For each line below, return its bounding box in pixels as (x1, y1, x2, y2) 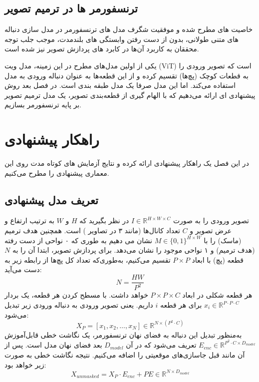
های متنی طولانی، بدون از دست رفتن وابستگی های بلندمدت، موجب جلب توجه (4, 33, 239, 44)
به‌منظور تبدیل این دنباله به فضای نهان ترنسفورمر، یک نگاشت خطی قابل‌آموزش (4, 329, 242, 340)
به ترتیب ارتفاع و (4, 215, 54, 226)
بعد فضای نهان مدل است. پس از (4, 340, 102, 350)
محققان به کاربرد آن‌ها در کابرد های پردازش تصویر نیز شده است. (4, 43, 199, 54)
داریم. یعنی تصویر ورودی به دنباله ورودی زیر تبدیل (4, 300, 153, 310)
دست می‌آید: (4, 264, 42, 275)
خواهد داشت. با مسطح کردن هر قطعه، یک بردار (4, 290, 148, 300)
